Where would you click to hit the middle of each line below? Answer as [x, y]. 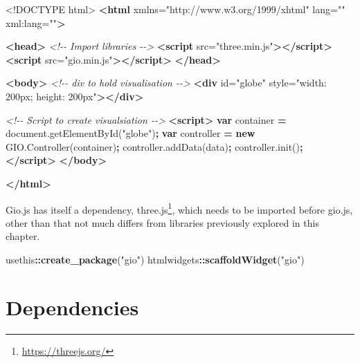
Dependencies [72, 307]
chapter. [23, 236]
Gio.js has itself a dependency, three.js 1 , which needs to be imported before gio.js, [179, 208]
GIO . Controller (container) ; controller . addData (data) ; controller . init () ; [154, 146]
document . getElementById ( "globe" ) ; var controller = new [130, 133]
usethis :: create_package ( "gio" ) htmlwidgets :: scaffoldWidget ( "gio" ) [155, 259]
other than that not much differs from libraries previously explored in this [162, 222]
